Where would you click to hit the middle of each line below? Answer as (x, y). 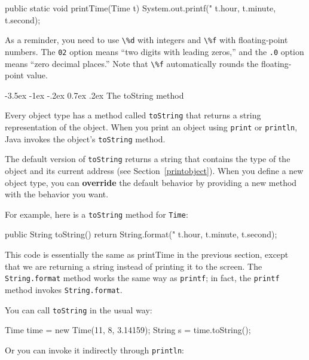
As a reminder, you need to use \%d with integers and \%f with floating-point (146, 40)
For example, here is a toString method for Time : (97, 214)
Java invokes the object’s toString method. (85, 138)
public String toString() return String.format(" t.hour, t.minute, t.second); (141, 234)
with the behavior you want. (57, 194)
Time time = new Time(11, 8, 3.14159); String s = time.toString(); (128, 330)
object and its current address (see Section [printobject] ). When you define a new (154, 170)
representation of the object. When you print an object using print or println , (151, 127)
